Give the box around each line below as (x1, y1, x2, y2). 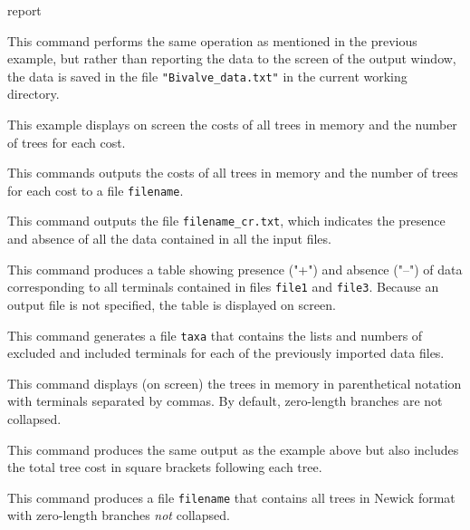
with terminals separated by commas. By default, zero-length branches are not (7, 391, 443, 410)
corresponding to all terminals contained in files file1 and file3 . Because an (7, 277, 439, 296)
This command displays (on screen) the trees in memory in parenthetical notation (7, 373, 462, 392)
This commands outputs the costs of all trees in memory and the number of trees (7, 163, 458, 182)
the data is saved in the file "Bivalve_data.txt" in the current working (7, 66, 408, 85)
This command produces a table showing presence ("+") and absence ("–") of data (7, 259, 463, 278)
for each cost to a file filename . (7, 180, 184, 199)
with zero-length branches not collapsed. (7, 506, 230, 525)
